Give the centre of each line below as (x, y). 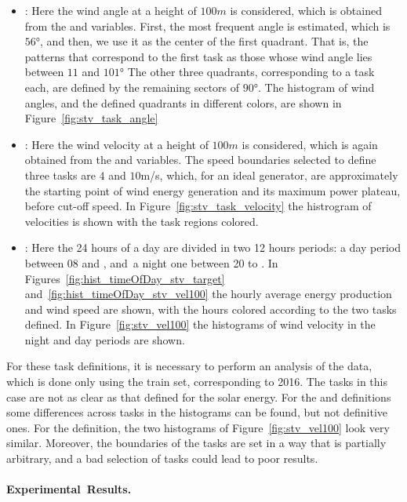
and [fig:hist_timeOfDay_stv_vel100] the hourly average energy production (208, 294)
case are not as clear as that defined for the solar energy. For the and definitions (199, 397)
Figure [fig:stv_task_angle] (91, 118)
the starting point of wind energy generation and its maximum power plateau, (213, 190)
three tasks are (60, 175)
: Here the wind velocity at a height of (116, 144)
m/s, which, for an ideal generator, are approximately (269, 175)
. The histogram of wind (316, 87)
